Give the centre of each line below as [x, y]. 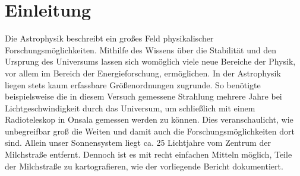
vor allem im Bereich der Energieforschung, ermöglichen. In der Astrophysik [143, 73]
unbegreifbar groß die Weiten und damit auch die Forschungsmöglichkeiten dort [150, 131]
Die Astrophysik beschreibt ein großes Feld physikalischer [109, 38]
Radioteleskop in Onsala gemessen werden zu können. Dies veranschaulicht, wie [149, 119]
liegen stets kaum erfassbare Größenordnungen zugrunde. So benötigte [133, 84]
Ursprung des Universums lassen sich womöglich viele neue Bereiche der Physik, [150, 61]
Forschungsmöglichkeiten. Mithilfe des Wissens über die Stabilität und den [140, 49]
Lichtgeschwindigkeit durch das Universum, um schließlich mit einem [130, 108]
